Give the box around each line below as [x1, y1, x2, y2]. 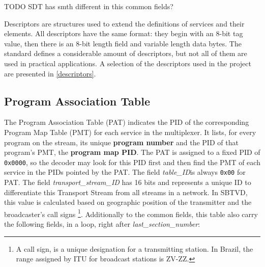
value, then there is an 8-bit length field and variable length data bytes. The [4, 38, 242, 48]
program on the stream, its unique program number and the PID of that [4, 137, 239, 147]
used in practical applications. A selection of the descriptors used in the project [4, 58, 251, 68]
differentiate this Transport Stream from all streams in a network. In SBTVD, [4, 186, 248, 197]
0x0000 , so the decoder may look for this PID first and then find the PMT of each [4, 156, 260, 167]
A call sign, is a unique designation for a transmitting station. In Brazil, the [16, 243, 253, 254]
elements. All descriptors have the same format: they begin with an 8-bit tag [4, 28, 243, 39]
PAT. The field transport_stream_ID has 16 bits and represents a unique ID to [4, 177, 251, 188]
